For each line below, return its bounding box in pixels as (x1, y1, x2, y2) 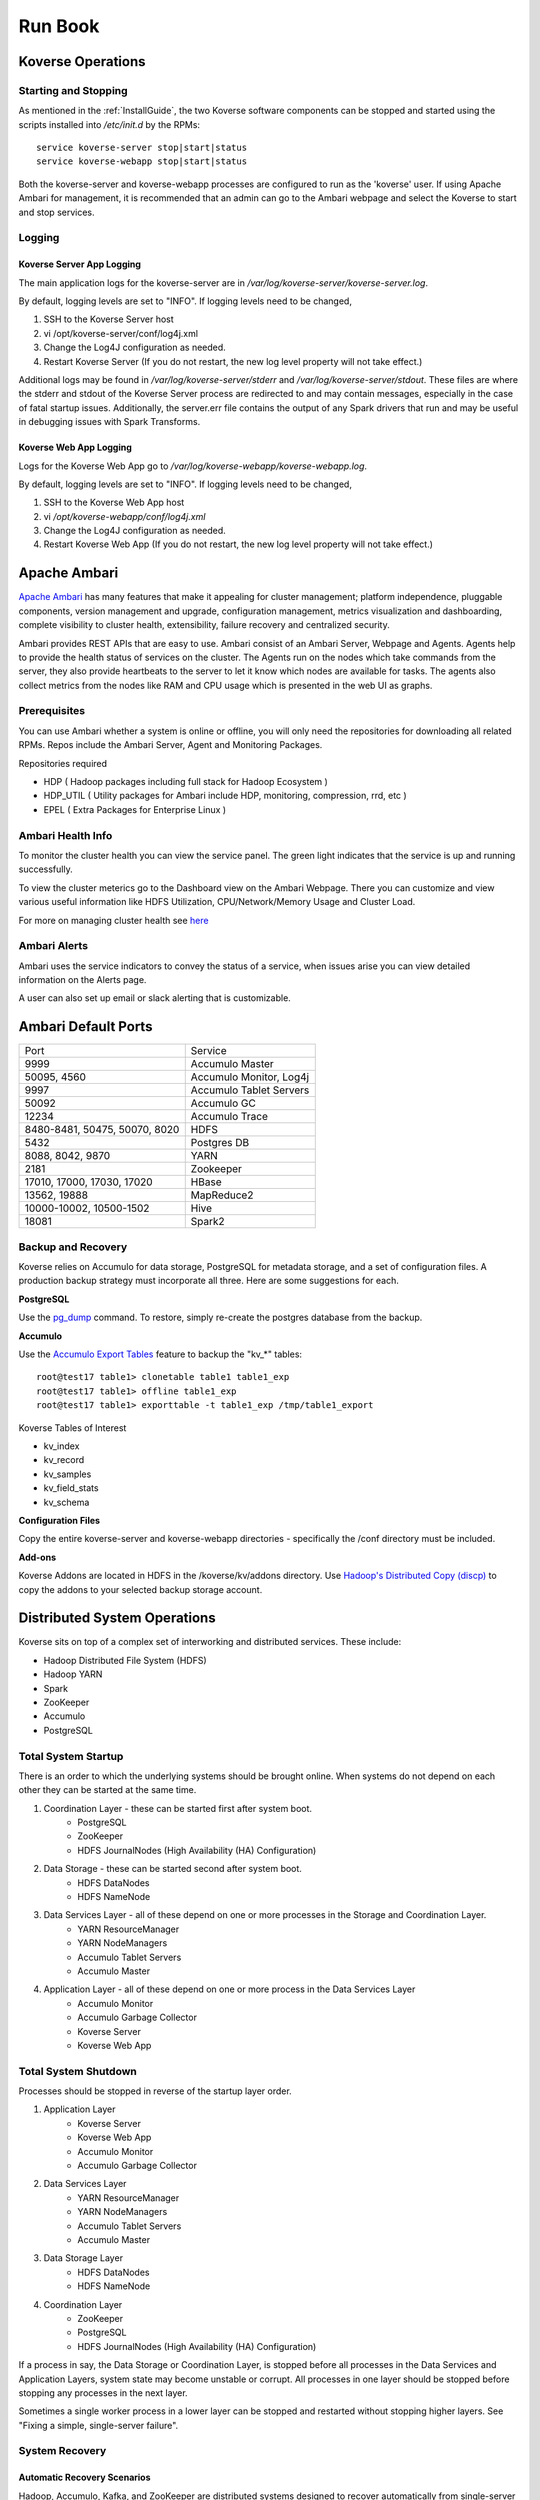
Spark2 (190, 1215, 225, 1229)
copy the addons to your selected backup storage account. (18, 1583, 263, 1595)
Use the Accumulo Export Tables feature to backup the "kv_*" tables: (18, 1348, 303, 1360)
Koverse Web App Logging (18, 441, 132, 454)
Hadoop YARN (43, 1668, 103, 1680)
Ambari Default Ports (18, 1018, 153, 1035)
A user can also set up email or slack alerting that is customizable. (18, 992, 292, 1004)
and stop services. (18, 206, 95, 218)
